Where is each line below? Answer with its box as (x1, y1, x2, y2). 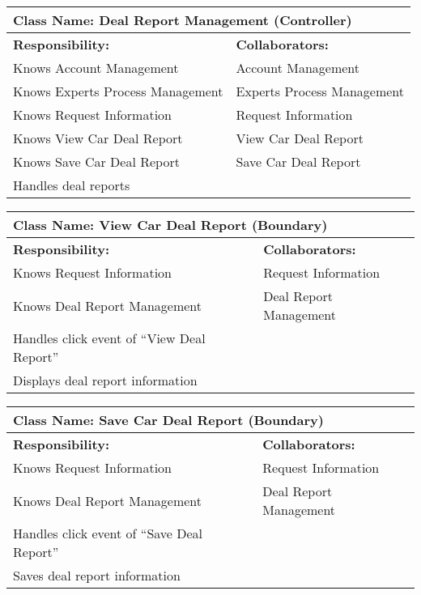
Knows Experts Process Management (13, 82, 223, 100)
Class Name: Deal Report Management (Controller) (13, 11, 352, 29)
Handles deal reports (13, 176, 130, 194)
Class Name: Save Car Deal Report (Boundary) (13, 410, 324, 429)
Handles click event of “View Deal (13, 329, 206, 347)
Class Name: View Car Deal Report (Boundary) (13, 215, 328, 234)
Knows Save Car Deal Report (13, 152, 180, 171)
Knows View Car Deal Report (13, 129, 183, 147)
